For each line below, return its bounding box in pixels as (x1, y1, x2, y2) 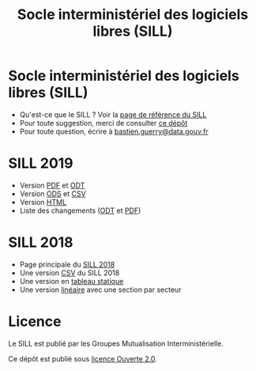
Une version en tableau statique (19, 276, 124, 286)
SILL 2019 (8, 154, 73, 172)
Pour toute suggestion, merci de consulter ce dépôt (19, 118, 188, 127)
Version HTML (19, 197, 67, 206)
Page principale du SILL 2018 (19, 259, 115, 269)
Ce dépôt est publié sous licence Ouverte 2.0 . (8, 354, 158, 363)
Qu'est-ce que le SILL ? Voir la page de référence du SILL (19, 109, 207, 119)
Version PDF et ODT (19, 180, 85, 190)
